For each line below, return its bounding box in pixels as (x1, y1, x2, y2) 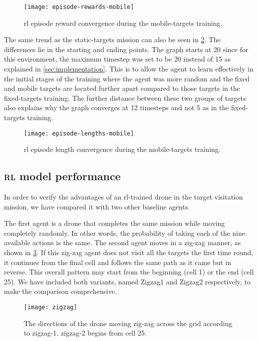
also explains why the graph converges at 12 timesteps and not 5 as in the (4, 102, 229, 113)
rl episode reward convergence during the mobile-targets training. (24, 17, 222, 28)
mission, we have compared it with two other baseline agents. (4, 201, 190, 211)
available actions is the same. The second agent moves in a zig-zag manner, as (4, 237, 241, 248)
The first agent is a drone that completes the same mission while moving (4, 218, 225, 228)
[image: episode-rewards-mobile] (24, 3, 134, 10)
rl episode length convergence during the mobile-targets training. (24, 144, 221, 154)
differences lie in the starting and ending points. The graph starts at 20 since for (4, 44, 249, 54)
